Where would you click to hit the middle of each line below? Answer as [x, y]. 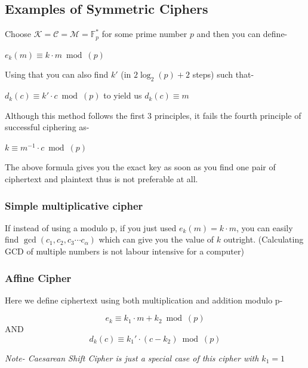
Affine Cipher [38, 277]
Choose [18, 34]
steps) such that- [223, 74]
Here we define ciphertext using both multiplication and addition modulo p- [144, 300]
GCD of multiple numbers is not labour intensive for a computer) [124, 251]
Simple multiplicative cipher [74, 205]
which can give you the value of [156, 239]
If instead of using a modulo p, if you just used [91, 227]
